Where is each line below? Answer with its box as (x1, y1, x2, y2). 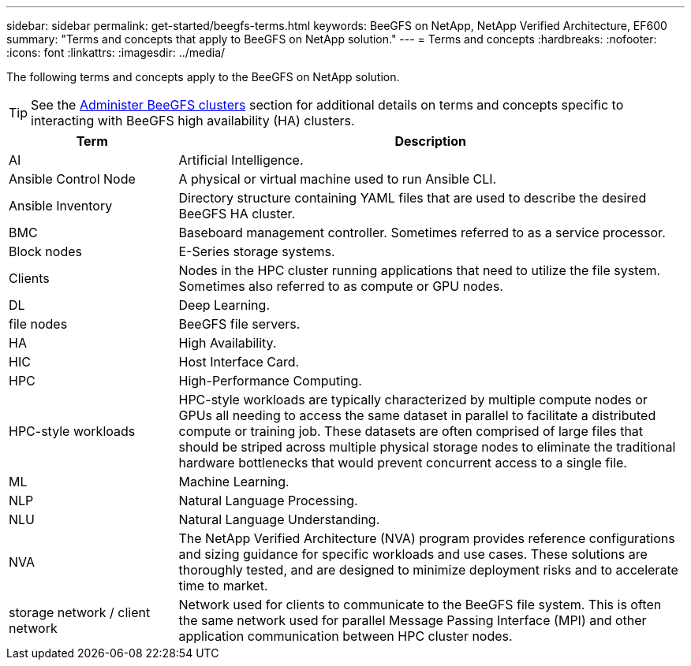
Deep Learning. (178, 297, 270, 313)
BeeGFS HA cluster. (178, 206, 296, 221)
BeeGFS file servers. (178, 316, 301, 332)
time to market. (178, 578, 268, 593)
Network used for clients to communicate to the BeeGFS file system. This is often (178, 597, 662, 612)
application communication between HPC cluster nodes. (178, 628, 513, 644)
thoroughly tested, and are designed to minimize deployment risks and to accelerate (178, 562, 678, 578)
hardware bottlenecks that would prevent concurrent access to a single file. (178, 455, 627, 471)
